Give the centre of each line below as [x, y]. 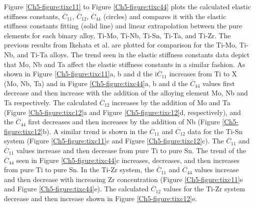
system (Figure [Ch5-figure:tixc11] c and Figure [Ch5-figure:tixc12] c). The [114, 141]
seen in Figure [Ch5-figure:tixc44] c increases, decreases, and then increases [128, 160]
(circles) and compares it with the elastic [165, 16]
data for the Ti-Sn [215, 131]
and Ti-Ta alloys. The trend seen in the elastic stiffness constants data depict [133, 54]
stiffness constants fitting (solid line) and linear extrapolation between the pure [123, 26]
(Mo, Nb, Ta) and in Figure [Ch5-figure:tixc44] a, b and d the [96, 83]
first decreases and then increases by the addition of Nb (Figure [124, 122]
